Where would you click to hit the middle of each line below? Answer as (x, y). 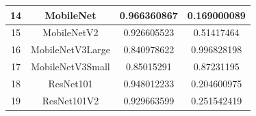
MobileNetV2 (71, 32)
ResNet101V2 (71, 100)
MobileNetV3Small (71, 67)
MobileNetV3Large (71, 49)
